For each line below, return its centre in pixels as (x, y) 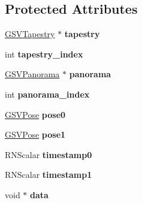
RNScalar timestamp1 (49, 175)
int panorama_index (47, 94)
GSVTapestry (30, 34)
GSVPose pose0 (35, 114)
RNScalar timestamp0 (49, 154)
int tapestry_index (44, 54)
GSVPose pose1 (35, 134)
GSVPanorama (32, 74)
